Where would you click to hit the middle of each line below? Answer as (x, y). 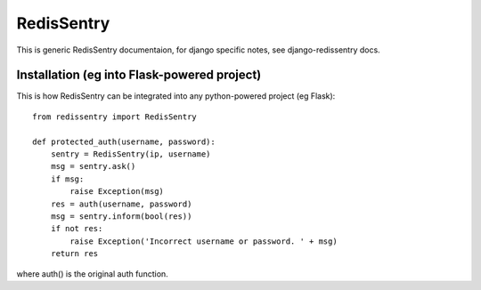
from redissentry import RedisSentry (115, 117)
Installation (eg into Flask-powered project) (139, 75)
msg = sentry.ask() (93, 166)
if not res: (77, 229)
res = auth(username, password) (121, 204)
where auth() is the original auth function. (92, 274)
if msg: (67, 179)
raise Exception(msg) (117, 192)
